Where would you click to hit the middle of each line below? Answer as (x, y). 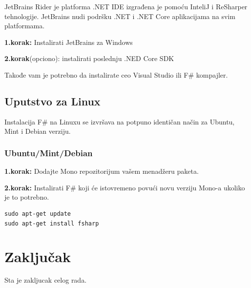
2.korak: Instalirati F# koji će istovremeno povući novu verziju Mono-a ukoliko (125, 187)
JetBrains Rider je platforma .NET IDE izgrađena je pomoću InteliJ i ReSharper (126, 6)
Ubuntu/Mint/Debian (49, 153)
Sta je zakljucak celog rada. (46, 280)
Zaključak (38, 257)
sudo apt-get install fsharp (52, 223)
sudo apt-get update (38, 214)
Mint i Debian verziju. (38, 131)
